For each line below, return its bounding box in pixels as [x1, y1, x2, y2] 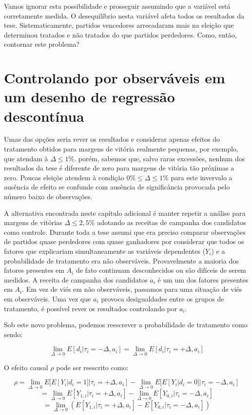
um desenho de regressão [4, 87, 175, 107]
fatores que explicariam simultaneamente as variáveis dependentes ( [4, 246, 206, 256]
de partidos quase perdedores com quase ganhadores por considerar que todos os [4, 236, 244, 246]
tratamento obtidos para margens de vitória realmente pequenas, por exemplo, [4, 144, 238, 154]
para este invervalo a [171, 172, 233, 182]
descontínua [4, 106, 84, 126]
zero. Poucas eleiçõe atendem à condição [4, 172, 124, 182]
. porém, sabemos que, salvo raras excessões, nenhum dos [74, 153, 245, 163]
